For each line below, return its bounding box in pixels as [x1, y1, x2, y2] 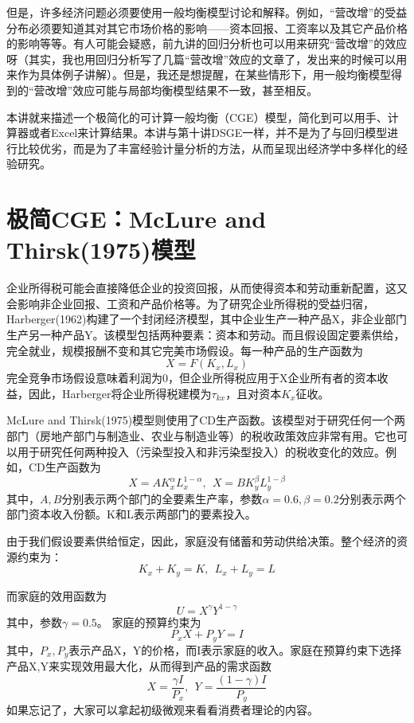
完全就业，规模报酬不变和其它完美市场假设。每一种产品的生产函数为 [6, 342, 363, 358]
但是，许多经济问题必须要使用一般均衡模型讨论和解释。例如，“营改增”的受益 [6, 4, 408, 20]
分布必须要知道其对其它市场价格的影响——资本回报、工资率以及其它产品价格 [6, 19, 408, 36]
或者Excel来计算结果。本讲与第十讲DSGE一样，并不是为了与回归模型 [28, 124, 388, 141]
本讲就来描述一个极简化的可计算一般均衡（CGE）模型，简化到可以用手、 [6, 108, 388, 125]
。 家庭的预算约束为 [96, 613, 201, 630]
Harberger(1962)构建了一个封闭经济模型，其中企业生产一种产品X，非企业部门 [6, 311, 407, 327]
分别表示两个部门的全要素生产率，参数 [61, 490, 263, 506]
